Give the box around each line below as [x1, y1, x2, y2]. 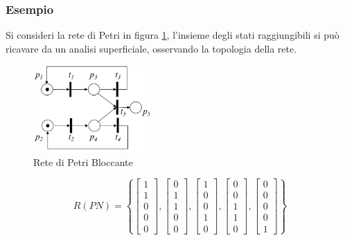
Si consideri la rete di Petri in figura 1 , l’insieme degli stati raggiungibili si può [6, 28, 339, 42]
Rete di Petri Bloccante [33, 154, 133, 169]
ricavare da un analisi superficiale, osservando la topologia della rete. [6, 41, 297, 55]
